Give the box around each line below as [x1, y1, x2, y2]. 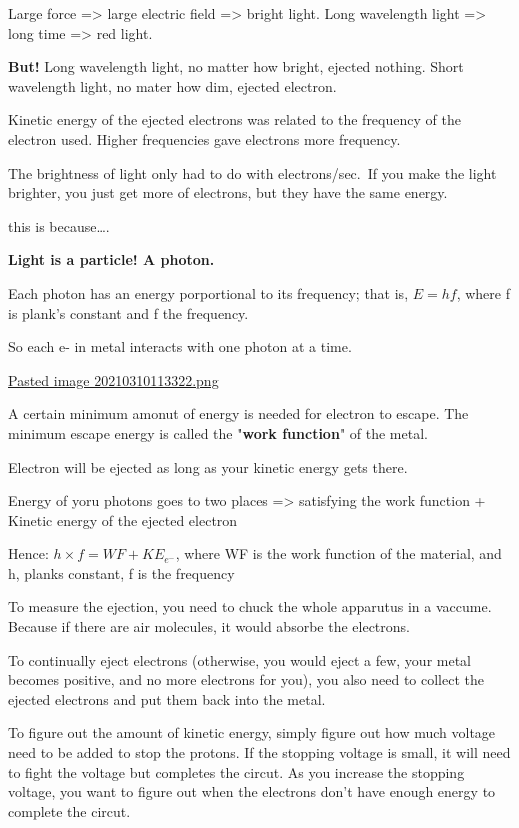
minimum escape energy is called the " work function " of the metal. [8, 422, 428, 443]
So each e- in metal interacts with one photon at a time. [8, 336, 352, 357]
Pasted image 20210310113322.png [8, 369, 219, 390]
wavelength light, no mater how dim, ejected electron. [8, 75, 337, 96]
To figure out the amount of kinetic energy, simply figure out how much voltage [8, 722, 496, 743]
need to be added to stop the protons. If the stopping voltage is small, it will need [8, 742, 511, 763]
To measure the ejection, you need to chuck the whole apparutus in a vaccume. [8, 596, 492, 617]
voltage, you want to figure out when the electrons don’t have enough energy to [8, 781, 496, 802]
